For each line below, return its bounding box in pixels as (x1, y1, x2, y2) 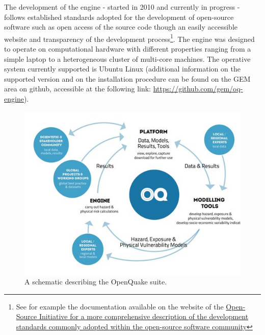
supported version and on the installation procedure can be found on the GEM (4, 73, 251, 84)
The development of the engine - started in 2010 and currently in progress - (4, 2, 240, 12)
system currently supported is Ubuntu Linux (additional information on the (4, 63, 241, 74)
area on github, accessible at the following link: (4, 83, 151, 94)
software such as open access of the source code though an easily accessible (4, 21, 238, 32)
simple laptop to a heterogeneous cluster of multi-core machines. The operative (4, 53, 251, 64)
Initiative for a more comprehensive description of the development (39, 311, 249, 322)
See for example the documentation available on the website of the (16, 301, 224, 312)
